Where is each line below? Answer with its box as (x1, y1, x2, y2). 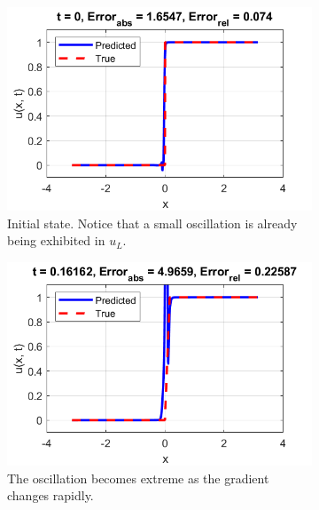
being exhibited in (7, 231, 105, 250)
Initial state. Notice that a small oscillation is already (7, 213, 298, 232)
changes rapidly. (7, 486, 94, 505)
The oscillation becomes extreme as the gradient (7, 468, 269, 487)
